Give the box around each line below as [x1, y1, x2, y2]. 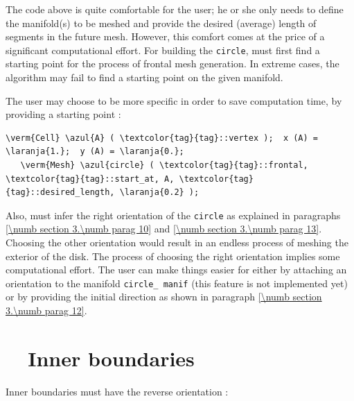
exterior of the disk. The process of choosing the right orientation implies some [6, 248, 340, 263]
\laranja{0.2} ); [119, 187, 200, 198]
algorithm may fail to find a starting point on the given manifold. [6, 70, 283, 85]
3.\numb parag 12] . [6, 303, 87, 318]
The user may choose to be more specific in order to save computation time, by [6, 93, 342, 108]
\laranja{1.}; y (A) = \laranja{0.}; [6, 146, 184, 157]
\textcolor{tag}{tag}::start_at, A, [6, 173, 175, 184]
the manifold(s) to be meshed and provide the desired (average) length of [6, 15, 317, 30]
